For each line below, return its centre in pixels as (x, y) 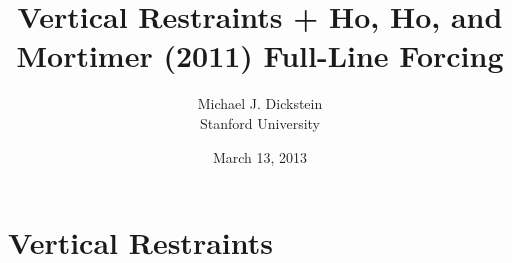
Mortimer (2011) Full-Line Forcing (260, 55)
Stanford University (260, 122)
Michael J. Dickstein (260, 103)
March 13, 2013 (260, 156)
